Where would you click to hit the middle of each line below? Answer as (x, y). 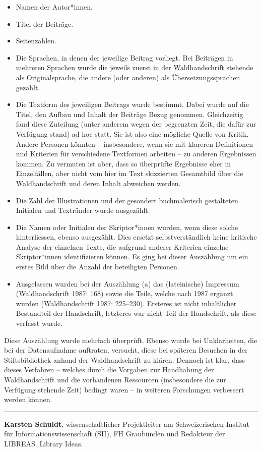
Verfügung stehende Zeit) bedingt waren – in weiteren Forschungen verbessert (124, 389)
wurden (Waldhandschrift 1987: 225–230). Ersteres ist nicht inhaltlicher (126, 303)
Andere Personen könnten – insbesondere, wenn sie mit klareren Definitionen (135, 144)
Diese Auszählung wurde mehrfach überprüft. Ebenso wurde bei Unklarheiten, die (131, 340)
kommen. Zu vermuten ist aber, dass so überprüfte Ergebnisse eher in (123, 163)
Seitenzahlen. (36, 41)
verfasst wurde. (39, 323)
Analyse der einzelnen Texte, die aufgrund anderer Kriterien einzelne (122, 246)
